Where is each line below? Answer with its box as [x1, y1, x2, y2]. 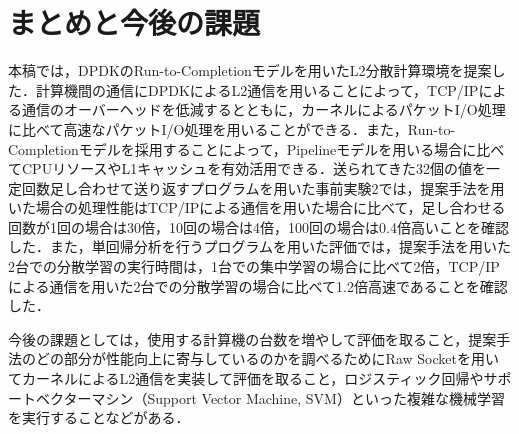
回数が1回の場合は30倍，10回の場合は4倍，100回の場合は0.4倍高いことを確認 [8, 216, 509, 237]
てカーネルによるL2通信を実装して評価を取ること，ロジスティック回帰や [8, 368, 484, 389]
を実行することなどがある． [8, 407, 190, 428]
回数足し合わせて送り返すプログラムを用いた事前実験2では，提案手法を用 [21, 177, 505, 198]
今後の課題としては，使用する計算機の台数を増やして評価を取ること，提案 [8, 328, 497, 349]
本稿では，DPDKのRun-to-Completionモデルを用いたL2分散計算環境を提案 [8, 60, 492, 81]
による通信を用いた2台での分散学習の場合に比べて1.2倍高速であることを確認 [8, 275, 508, 296]
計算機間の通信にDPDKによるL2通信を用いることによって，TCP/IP [35, 79, 479, 100]
